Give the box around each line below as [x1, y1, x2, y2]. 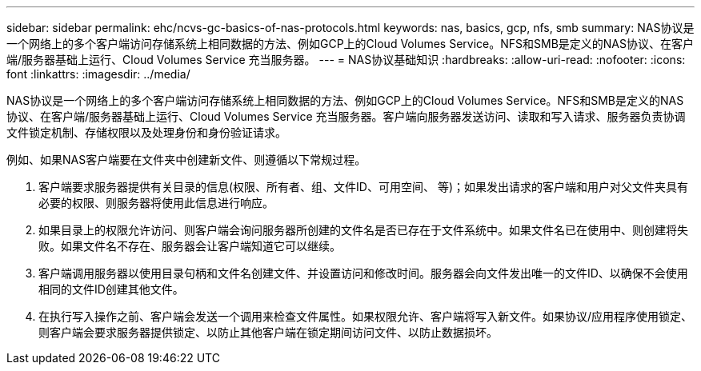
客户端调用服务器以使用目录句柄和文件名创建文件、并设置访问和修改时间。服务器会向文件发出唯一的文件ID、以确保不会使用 [38, 266, 688, 280]
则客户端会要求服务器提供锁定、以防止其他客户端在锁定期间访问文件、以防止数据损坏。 [38, 325, 498, 339]
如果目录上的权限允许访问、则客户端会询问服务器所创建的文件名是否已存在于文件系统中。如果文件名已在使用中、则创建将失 [38, 223, 688, 237]
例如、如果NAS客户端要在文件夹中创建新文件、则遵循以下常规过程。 [6, 153, 367, 166]
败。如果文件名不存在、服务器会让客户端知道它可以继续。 [38, 239, 341, 253]
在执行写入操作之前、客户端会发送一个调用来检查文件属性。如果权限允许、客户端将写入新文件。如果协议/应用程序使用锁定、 [38, 309, 693, 323]
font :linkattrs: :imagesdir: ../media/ [6, 67, 190, 81]
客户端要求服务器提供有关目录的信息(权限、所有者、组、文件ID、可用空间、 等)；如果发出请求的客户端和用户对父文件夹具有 [38, 180, 689, 193]
